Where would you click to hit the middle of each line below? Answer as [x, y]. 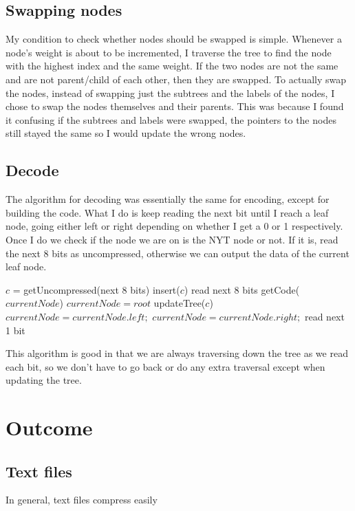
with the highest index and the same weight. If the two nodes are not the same [172, 66]
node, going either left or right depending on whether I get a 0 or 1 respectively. [174, 226]
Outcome [49, 427]
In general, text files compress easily [82, 500]
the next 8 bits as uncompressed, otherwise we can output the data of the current [177, 253]
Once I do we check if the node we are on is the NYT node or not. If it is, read [172, 239]
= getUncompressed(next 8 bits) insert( [96, 289]
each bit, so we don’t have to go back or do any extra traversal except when [165, 366]
